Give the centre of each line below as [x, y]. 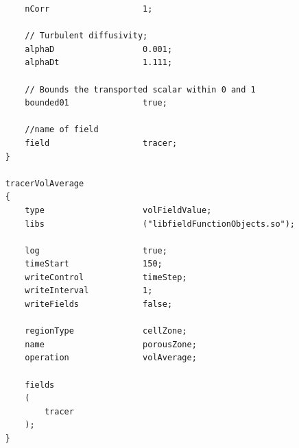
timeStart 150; [94, 264]
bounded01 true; [96, 103]
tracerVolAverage [45, 183]
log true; [96, 250]
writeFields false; [99, 304]
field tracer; [101, 143]
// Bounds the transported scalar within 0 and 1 [140, 89]
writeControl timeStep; [106, 277]
